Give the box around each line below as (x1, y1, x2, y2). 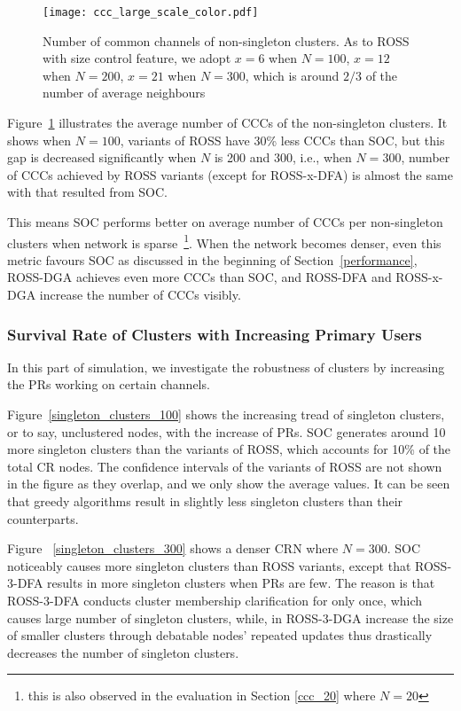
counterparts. (7, 509, 79, 527)
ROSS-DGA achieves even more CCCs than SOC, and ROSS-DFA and (7, 268, 392, 286)
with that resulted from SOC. (7, 183, 168, 201)
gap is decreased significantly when (7, 148, 197, 167)
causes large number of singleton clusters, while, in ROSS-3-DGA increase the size (7, 608, 454, 627)
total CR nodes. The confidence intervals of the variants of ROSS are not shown (7, 457, 442, 475)
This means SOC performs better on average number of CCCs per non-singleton (7, 213, 443, 230)
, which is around (245, 66, 340, 84)
